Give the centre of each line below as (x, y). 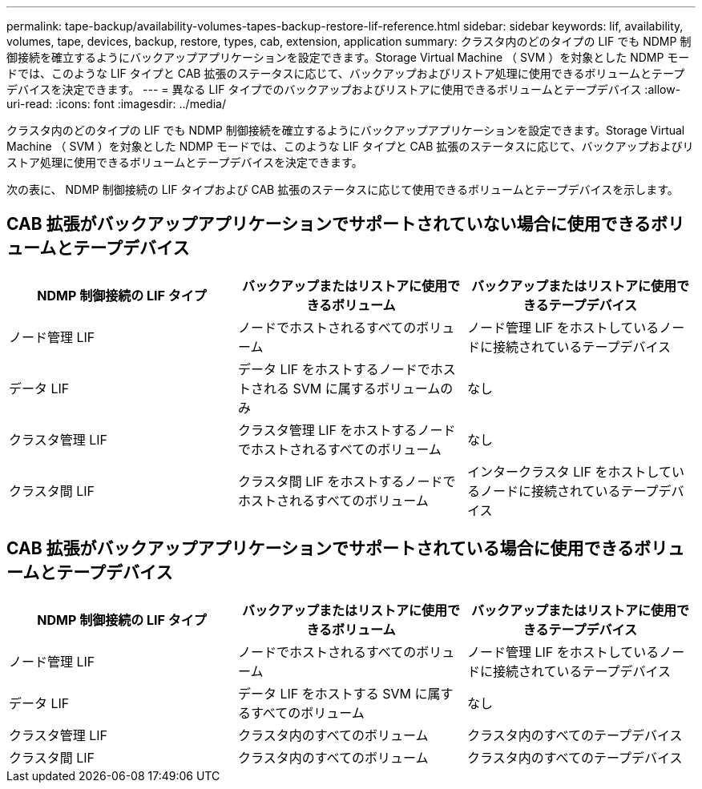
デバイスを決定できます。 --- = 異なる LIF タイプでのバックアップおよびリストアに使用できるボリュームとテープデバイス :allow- (344, 89)
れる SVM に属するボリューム (352, 388)
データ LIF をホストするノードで (334, 369)
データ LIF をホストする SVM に (333, 693)
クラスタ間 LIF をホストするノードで (347, 481)
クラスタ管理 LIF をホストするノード (347, 430)
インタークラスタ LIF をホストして (569, 471)
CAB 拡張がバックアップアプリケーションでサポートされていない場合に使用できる (329, 224)
